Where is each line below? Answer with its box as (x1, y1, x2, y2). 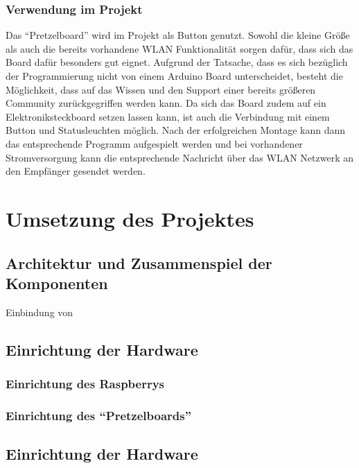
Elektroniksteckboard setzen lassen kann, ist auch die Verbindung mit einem (6, 109, 330, 123)
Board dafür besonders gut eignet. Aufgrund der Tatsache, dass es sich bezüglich (6, 55, 348, 69)
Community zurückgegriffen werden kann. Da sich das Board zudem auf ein (6, 96, 326, 110)
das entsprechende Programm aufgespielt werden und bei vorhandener (6, 136, 303, 150)
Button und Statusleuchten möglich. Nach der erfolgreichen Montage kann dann (6, 123, 346, 137)
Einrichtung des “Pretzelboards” (6, 406, 192, 424)
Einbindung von (6, 304, 73, 319)
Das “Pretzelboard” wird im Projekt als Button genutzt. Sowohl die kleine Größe (6, 28, 350, 42)
